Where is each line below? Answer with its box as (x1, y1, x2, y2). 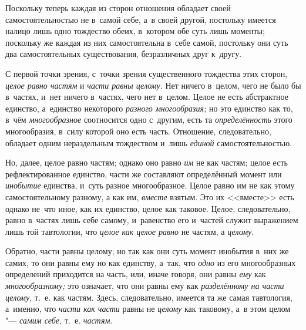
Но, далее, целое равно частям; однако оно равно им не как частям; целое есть (5, 156, 288, 169)
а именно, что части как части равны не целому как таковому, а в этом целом (5, 302, 291, 315)
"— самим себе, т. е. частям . (5, 314, 113, 326)
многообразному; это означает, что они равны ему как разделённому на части (5, 280, 284, 292)
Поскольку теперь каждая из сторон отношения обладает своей (5, 2, 231, 14)
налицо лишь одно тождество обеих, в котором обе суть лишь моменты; (5, 25, 265, 37)
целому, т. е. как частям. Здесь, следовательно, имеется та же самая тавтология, (5, 291, 292, 303)
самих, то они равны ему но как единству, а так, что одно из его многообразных (5, 256, 296, 268)
